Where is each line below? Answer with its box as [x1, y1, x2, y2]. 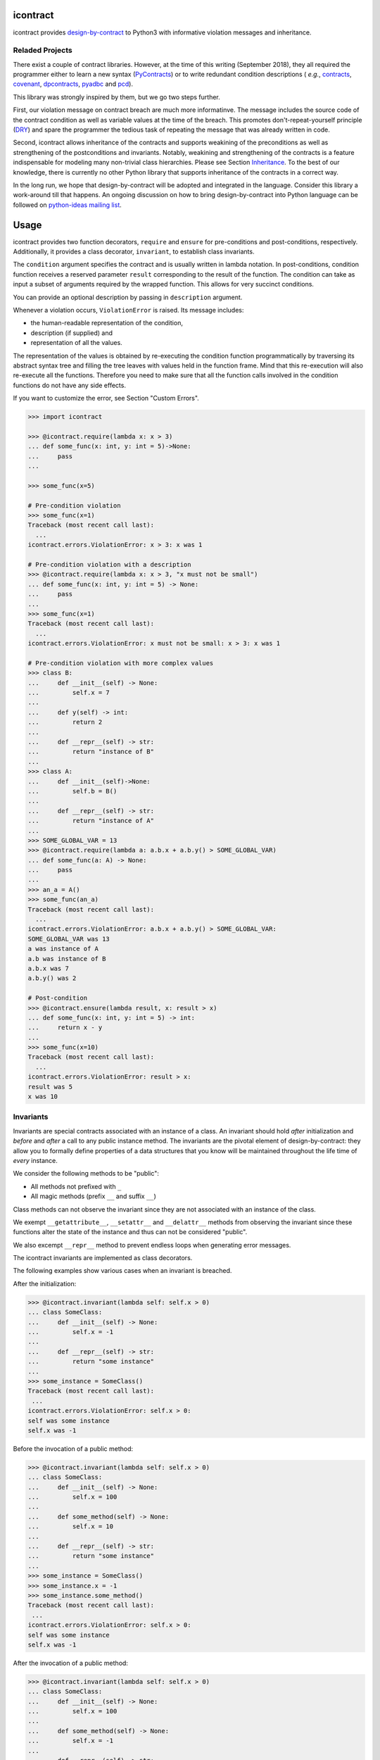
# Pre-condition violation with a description [27, 560, 191, 568]
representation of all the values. [30, 339, 122, 347]
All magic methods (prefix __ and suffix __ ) [30, 1192, 156, 1200]
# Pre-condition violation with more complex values [27, 659, 214, 667]
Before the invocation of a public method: [13, 1444, 134, 1453]
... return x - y [27, 1024, 103, 1031]
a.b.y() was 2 [27, 974, 77, 982]
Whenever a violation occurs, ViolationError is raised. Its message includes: [13, 306, 244, 314]
